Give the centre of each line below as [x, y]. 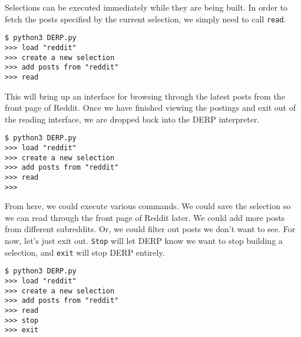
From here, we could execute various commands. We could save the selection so [148, 206]
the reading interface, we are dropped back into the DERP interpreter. [132, 119]
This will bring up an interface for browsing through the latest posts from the [145, 96]
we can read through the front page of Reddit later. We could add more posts [145, 217]
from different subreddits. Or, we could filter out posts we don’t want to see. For [150, 229]
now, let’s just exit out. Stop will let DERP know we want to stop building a [144, 241]
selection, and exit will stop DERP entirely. [85, 252]
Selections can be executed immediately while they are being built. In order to [146, 7]
